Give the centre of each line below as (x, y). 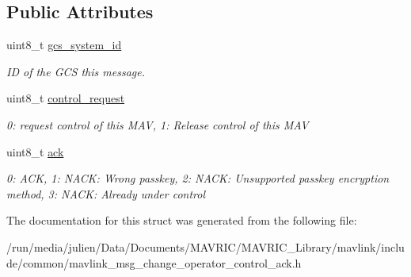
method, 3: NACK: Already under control (106, 193)
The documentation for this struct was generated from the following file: (182, 220)
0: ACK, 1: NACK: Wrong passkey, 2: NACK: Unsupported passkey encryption (198, 178)
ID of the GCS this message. (76, 71)
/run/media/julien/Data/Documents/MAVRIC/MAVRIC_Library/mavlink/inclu (205, 246)
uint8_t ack (35, 151)
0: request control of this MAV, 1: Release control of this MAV (158, 124)
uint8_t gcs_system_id (64, 45)
